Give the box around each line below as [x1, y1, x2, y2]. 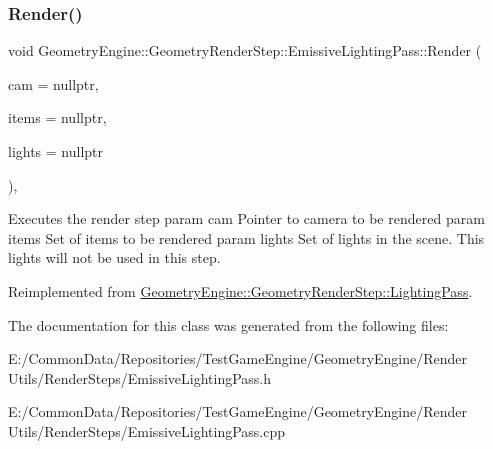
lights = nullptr [8, 141, 104, 161]
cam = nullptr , [8, 73, 99, 94]
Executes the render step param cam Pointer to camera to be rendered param [8, 208, 485, 229]
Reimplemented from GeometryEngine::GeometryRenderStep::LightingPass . [8, 280, 473, 301]
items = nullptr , [8, 107, 107, 128]
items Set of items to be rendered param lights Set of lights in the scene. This [8, 227, 485, 248]
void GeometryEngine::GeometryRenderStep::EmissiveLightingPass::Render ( [8, 40, 482, 61]
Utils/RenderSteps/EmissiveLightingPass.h [8, 367, 272, 388]
